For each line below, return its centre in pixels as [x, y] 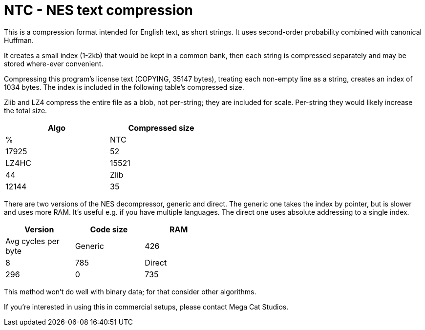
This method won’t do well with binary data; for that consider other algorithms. [130, 291]
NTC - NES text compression [98, 10]
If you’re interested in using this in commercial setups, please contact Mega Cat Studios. [146, 307]
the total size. [26, 110]
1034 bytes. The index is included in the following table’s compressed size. [124, 87]
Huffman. [19, 40]
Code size [109, 229]
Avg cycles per [32, 241]
